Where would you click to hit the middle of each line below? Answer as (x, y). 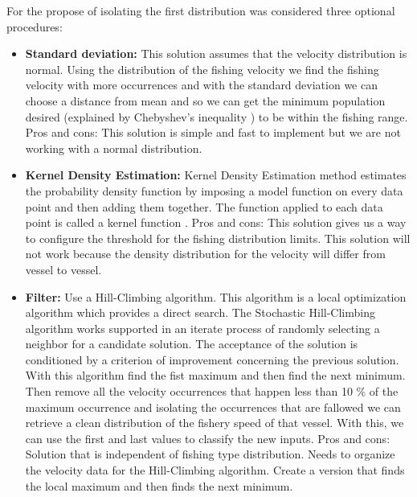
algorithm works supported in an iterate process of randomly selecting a (202, 328)
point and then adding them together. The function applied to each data (204, 206)
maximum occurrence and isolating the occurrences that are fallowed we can (213, 407)
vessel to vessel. (63, 269)
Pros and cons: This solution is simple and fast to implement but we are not (213, 132)
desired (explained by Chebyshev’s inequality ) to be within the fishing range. (217, 116)
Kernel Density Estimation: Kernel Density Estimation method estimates (216, 175)
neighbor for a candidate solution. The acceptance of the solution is (192, 344)
